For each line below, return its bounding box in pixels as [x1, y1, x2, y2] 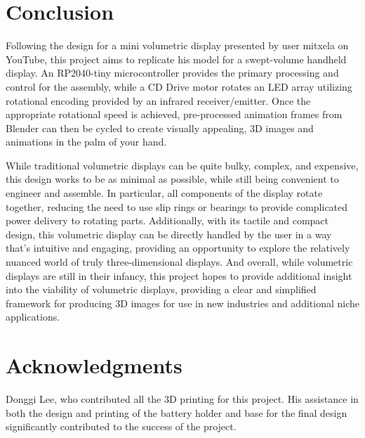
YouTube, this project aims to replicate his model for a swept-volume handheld [6, 51, 347, 66]
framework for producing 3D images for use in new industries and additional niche [6, 295, 359, 310]
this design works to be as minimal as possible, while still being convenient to [6, 172, 339, 186]
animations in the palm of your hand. [6, 134, 167, 149]
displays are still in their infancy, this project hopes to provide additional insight [6, 268, 352, 283]
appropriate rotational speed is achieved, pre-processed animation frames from [6, 107, 343, 122]
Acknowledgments [6, 351, 182, 380]
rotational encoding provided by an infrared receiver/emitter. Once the [6, 93, 311, 108]
